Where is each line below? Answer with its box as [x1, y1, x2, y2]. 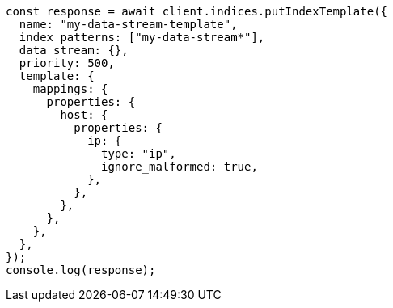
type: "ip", [101, 147, 176, 160]
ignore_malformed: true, [101, 160, 258, 173]
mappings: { [32, 82, 108, 95]
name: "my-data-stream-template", [19, 18, 238, 31]
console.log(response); [6, 264, 156, 276]
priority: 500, [19, 57, 115, 70]
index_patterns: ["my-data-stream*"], [19, 31, 265, 44]
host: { [60, 108, 108, 121]
